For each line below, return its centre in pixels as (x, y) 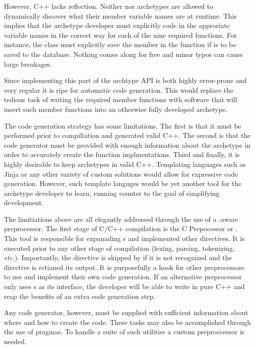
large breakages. (28, 64)
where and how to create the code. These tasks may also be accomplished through (127, 322)
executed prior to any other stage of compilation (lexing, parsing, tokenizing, (119, 248)
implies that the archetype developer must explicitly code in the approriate (117, 25)
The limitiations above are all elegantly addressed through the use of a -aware (121, 219)
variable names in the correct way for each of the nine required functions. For (120, 35)
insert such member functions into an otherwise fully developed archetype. (116, 109)
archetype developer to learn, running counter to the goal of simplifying (112, 193)
